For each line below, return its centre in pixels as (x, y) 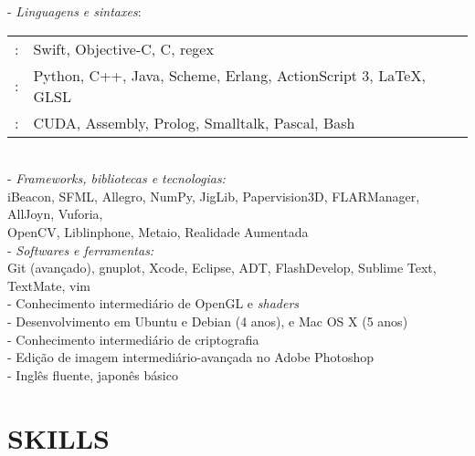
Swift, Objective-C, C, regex (123, 48)
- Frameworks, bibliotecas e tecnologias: (116, 178)
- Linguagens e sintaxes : (74, 11)
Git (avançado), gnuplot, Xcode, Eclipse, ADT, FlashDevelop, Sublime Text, (222, 268)
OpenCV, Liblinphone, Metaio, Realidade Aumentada (158, 231)
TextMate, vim (49, 285)
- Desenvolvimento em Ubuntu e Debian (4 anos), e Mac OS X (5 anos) (208, 321)
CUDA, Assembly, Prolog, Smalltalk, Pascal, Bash (194, 122)
